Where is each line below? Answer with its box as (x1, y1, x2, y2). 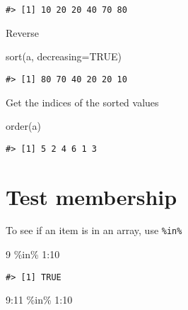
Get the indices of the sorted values (6, 94, 159, 109)
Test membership (6, 182, 177, 211)
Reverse (6, 25, 39, 40)
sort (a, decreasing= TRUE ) (6, 49, 122, 64)
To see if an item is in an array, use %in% (6, 223, 182, 238)
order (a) (6, 118, 41, 133)
